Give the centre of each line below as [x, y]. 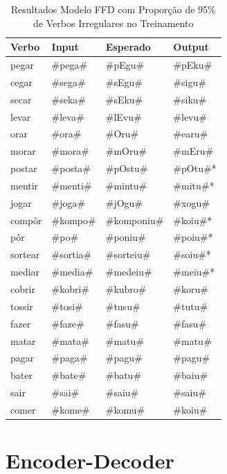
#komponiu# [135, 220]
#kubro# [126, 289]
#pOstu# [127, 168]
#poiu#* [193, 237]
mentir [25, 185]
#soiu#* [192, 254]
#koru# [191, 289]
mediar [25, 272]
